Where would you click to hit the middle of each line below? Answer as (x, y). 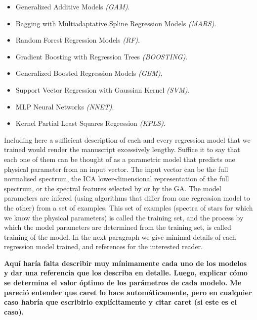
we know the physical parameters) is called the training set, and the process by (124, 217)
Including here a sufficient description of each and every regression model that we (127, 139)
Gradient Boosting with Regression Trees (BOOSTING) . (102, 56)
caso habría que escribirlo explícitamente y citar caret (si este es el (120, 302)
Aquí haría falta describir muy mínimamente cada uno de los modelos (126, 263)
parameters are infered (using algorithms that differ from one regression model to (127, 198)
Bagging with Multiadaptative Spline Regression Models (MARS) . (116, 23)
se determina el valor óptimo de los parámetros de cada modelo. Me (123, 283)
